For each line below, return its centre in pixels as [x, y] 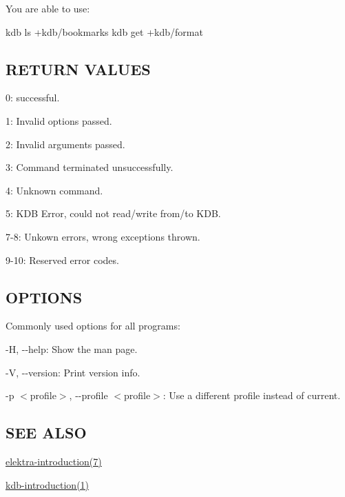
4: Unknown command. [54, 190]
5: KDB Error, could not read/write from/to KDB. [113, 213]
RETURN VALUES [78, 69]
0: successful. [33, 98]
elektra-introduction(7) [54, 461]
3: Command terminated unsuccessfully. [90, 167]
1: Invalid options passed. [59, 120]
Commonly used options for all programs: [93, 326]
